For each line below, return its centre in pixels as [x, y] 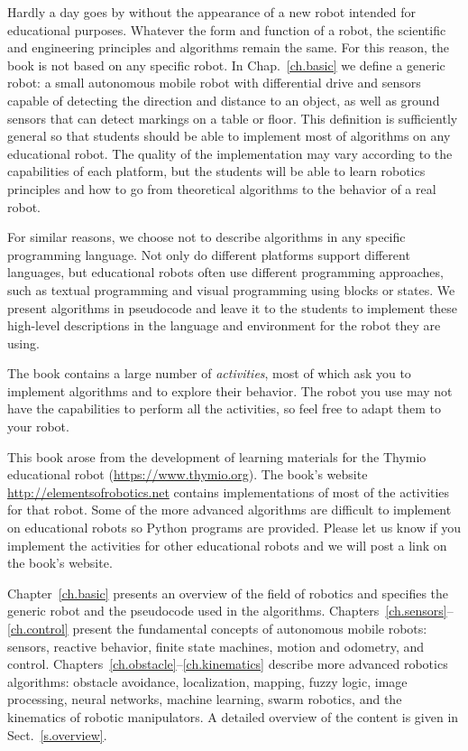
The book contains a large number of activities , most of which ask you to [209, 373]
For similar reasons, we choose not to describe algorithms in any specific [206, 237]
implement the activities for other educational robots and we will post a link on [227, 545]
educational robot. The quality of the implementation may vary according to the [230, 153]
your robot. [38, 426]
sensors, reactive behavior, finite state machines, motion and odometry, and [216, 646]
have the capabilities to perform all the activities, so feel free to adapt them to [224, 408]
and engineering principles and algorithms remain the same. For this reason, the [229, 47]
